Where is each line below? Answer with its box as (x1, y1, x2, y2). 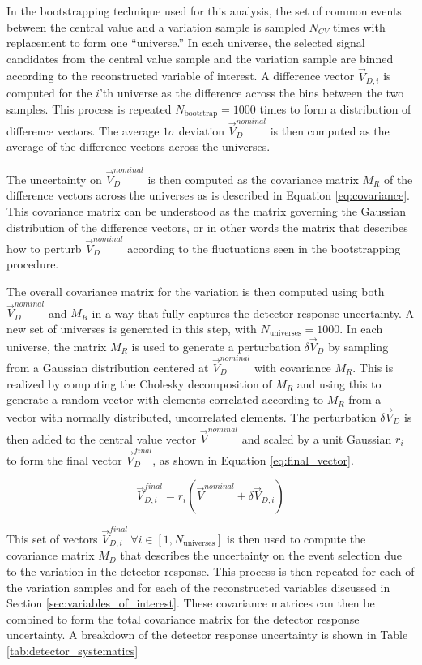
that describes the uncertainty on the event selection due (120, 547, 402, 564)
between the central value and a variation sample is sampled (6, 18, 305, 35)
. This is (352, 359, 394, 376)
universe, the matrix (6, 337, 107, 354)
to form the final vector (6, 451, 122, 468)
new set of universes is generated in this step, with (6, 320, 257, 337)
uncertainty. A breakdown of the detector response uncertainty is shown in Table (6, 626, 408, 643)
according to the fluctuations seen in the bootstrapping (127, 239, 401, 256)
